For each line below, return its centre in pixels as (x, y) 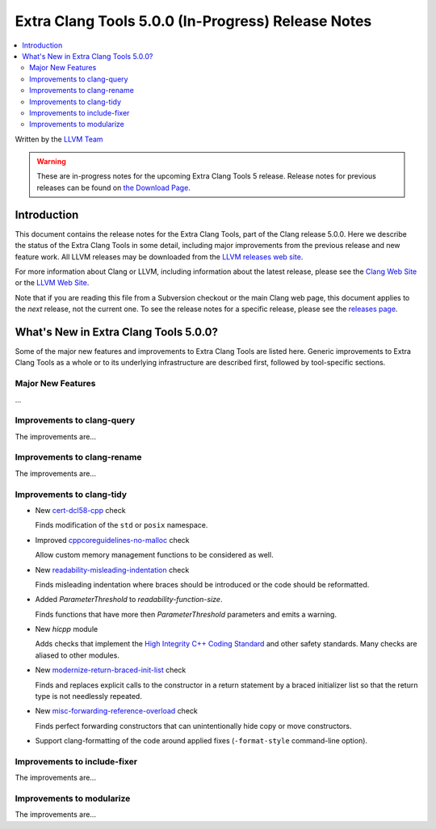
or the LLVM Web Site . (52, 283)
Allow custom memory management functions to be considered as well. (154, 555)
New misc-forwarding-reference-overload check (116, 711)
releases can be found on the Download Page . (114, 187)
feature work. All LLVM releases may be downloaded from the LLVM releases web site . (159, 257)
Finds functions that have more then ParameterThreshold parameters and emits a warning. (186, 614)
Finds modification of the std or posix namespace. (122, 525)
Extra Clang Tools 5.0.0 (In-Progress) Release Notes (193, 21)
